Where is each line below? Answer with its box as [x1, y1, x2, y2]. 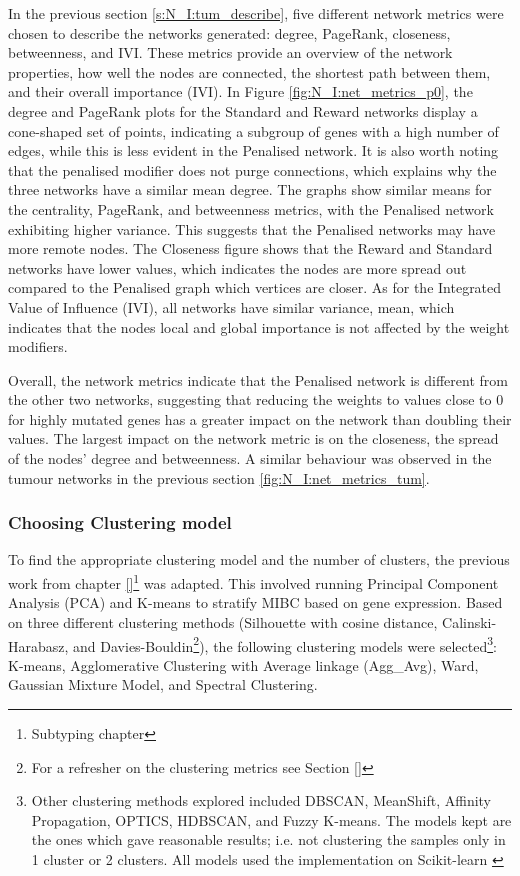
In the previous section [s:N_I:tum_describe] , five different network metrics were [8, 3, 504, 23]
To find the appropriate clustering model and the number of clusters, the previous [8, 549, 510, 570]
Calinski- [442, 611, 497, 632]
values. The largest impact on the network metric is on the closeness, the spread [8, 428, 499, 449]
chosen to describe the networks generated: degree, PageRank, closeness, [8, 22, 451, 43]
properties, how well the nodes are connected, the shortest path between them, [8, 61, 491, 82]
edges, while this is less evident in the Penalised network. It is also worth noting [8, 140, 499, 161]
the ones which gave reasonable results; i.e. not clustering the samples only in [31, 829, 506, 850]
